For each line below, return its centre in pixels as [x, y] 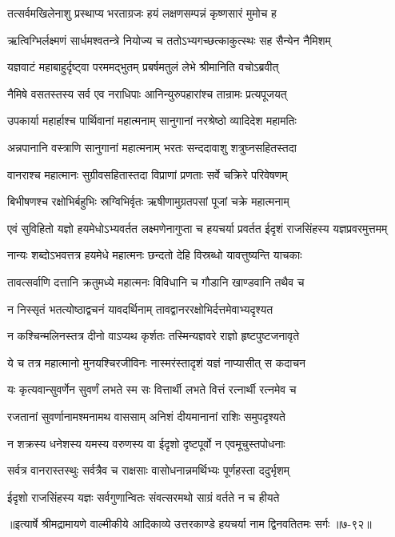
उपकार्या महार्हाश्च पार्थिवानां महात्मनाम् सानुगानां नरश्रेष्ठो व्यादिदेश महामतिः [152, 120]
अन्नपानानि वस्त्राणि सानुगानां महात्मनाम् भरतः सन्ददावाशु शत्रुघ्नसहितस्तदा [152, 147]
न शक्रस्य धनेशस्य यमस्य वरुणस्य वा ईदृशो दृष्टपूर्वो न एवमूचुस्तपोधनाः [146, 443]
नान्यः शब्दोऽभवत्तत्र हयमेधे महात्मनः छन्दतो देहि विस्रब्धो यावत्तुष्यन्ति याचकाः [155, 255]
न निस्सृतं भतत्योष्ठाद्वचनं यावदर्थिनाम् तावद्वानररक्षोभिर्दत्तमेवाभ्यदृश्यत [140, 309]
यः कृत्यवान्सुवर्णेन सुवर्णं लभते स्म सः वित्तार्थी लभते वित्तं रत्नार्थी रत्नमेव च [152, 389]
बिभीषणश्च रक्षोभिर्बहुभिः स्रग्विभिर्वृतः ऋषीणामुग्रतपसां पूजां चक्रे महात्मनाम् [148, 201]
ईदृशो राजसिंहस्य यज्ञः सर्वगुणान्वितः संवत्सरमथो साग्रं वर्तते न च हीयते [144, 497]
